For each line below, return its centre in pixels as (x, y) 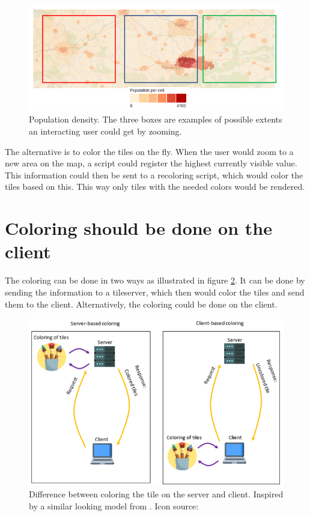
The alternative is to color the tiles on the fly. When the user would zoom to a (149, 151)
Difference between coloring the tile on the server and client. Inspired (156, 494)
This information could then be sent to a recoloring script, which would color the (154, 175)
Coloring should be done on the (138, 228)
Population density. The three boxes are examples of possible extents (156, 119)
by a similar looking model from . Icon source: (114, 506)
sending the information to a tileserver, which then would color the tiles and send (155, 292)
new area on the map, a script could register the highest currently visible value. (151, 163)
